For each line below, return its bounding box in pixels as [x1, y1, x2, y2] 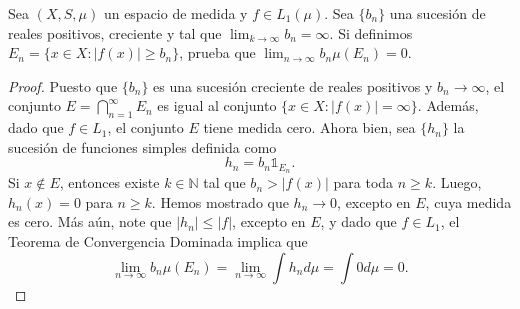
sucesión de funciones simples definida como [8, 136, 277, 157]
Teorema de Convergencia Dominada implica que [8, 231, 308, 251]
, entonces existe [59, 172, 160, 193]
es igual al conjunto [157, 95, 277, 116]
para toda [333, 172, 394, 193]
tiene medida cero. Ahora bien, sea [203, 117, 416, 138]
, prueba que [179, 42, 256, 63]
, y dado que [320, 211, 397, 232]
